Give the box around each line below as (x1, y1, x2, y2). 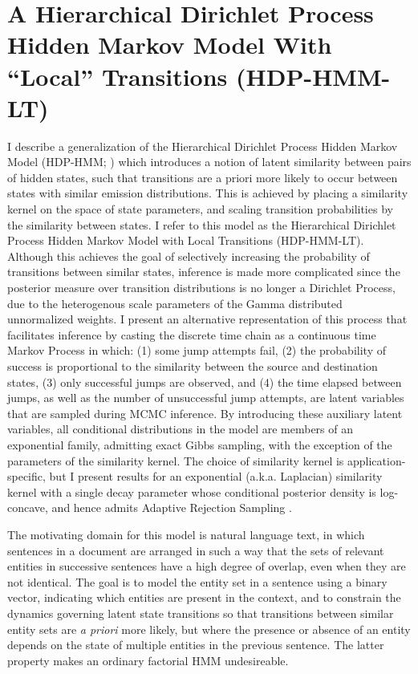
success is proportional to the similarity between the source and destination (7, 358, 378, 374)
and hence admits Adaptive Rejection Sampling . (51, 499, 292, 516)
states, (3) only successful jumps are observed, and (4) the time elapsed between (7, 373, 402, 390)
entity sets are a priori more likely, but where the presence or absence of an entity (7, 620, 411, 637)
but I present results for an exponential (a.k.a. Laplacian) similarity (49, 468, 383, 485)
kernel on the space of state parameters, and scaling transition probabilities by (7, 201, 393, 217)
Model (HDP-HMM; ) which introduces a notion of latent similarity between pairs (7, 153, 412, 170)
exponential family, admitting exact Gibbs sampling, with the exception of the (7, 436, 392, 453)
